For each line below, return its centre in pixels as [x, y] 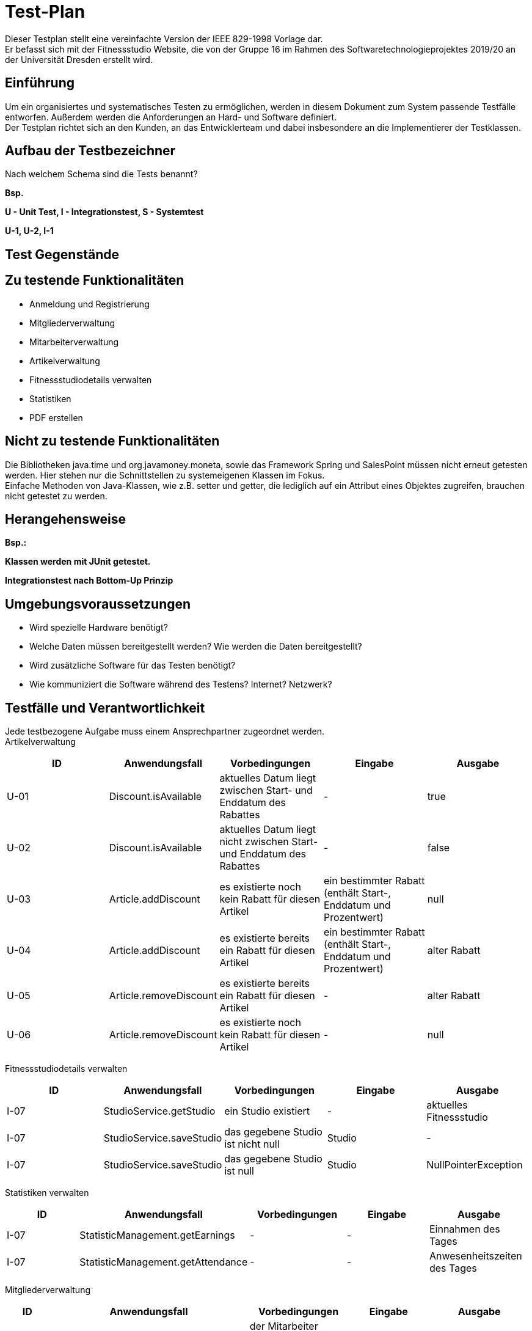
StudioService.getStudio [159, 1111]
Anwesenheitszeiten [476, 1256]
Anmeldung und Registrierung [89, 304]
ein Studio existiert [267, 1111]
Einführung [40, 83]
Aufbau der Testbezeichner [90, 151]
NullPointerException [475, 1165]
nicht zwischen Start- [269, 842]
